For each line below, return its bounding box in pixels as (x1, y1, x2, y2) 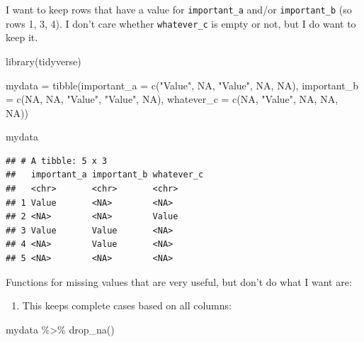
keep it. (6, 30, 38, 45)
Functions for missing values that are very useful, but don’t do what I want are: (6, 274, 352, 289)
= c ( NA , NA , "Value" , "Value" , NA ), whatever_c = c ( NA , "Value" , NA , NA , (6, 92, 339, 106)
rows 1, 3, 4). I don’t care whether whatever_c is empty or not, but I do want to (6, 16, 356, 31)
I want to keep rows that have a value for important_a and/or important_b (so (6, 2, 352, 16)
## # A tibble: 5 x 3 (6, 155, 108, 166)
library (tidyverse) (6, 53, 81, 68)
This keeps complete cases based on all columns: (22, 298, 232, 313)
